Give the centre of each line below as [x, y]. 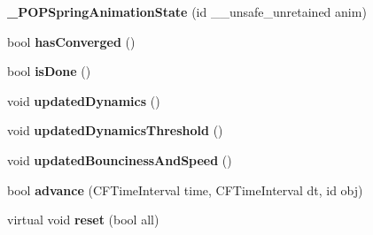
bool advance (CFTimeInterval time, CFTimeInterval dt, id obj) [185, 190]
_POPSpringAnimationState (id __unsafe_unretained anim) [187, 11]
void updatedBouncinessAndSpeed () [120, 159]
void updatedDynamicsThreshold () [115, 130]
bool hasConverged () [71, 41]
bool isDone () [49, 71]
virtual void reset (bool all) [83, 220]
